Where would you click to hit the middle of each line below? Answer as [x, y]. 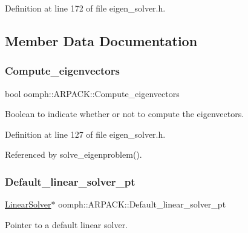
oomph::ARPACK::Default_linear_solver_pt [142, 204]
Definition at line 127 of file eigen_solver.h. [85, 134]
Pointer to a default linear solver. [67, 224]
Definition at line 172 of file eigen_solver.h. [85, 8]
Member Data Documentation [101, 40]
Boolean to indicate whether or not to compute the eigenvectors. [125, 114]
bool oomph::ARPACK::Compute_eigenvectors [92, 93]
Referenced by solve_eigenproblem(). [73, 154]
